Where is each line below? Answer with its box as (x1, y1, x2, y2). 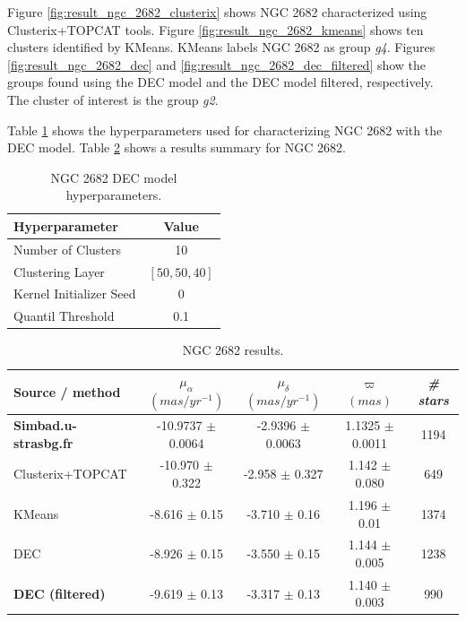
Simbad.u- (13, 416, 77, 435)
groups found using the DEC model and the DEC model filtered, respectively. (7, 73, 434, 91)
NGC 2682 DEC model (50, 168, 177, 186)
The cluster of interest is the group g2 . (7, 90, 219, 108)
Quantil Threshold (13, 307, 115, 325)
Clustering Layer (13, 262, 105, 281)
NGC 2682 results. (182, 341, 284, 359)
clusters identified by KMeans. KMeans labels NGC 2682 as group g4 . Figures (7, 38, 436, 56)
